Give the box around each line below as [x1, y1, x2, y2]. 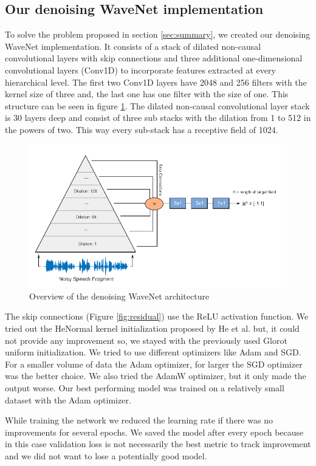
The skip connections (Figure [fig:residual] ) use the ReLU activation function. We [5, 310, 309, 323]
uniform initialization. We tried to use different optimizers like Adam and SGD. [5, 346, 301, 358]
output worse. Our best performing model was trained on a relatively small [5, 381, 284, 394]
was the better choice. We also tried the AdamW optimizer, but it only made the [5, 369, 306, 382]
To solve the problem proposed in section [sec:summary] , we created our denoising [5, 28, 311, 41]
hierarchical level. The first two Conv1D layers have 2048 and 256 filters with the [5, 75, 307, 88]
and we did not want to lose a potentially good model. [5, 449, 207, 462]
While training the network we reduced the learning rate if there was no [5, 414, 273, 427]
